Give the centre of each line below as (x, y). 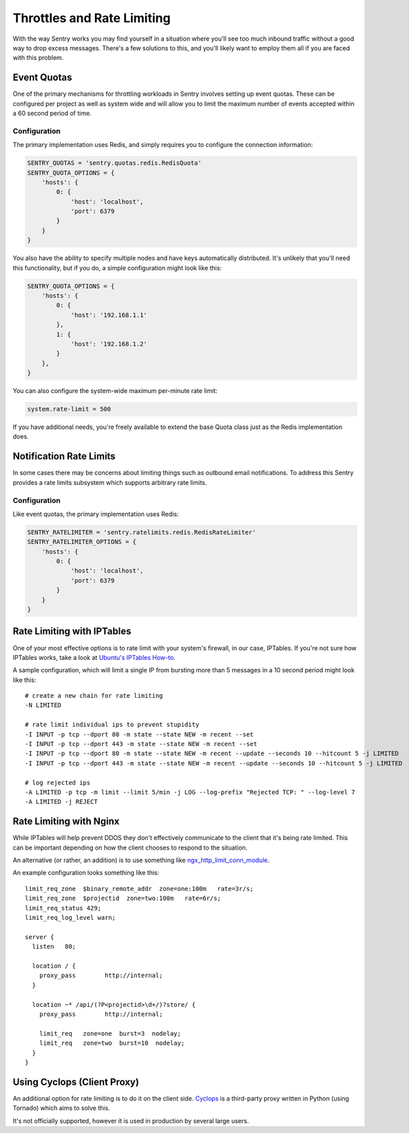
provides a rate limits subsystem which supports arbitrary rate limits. (110, 482)
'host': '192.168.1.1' (109, 315)
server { (40, 937)
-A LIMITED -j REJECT (61, 802)
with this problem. (38, 58)
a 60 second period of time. (52, 113)
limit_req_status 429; (63, 908)
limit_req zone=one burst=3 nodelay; (110, 1033)
